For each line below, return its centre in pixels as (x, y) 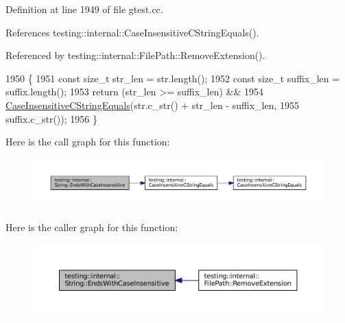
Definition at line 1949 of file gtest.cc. (84, 9)
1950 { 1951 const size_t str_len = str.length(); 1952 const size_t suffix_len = (173, 78)
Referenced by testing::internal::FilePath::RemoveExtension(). (135, 55)
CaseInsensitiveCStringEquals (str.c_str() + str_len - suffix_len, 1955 (152, 105)
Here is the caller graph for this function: (92, 227)
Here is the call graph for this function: (88, 142)
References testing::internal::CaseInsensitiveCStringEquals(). (132, 32)
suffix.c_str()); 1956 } (51, 118)
